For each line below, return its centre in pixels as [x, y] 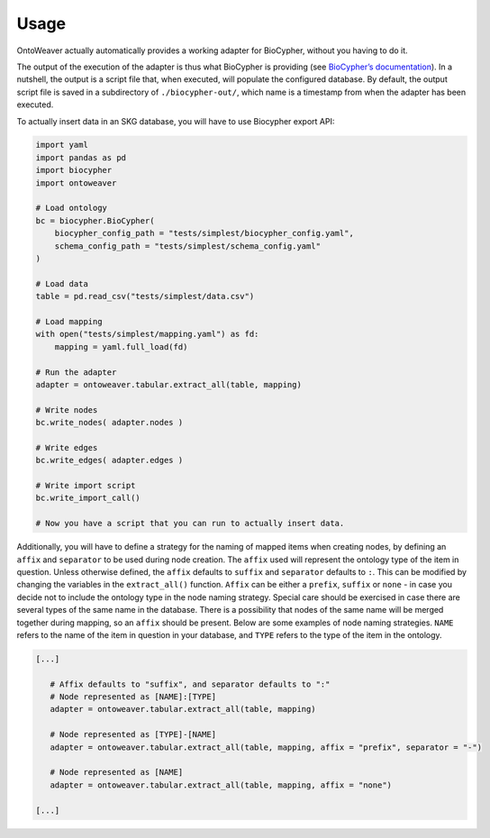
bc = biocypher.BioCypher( [95, 220]
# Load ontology [72, 208]
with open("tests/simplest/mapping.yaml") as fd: [147, 334]
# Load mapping [69, 321]
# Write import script [86, 486]
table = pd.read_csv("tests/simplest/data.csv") [145, 296]
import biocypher [74, 170]
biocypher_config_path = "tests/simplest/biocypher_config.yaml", [204, 233]
